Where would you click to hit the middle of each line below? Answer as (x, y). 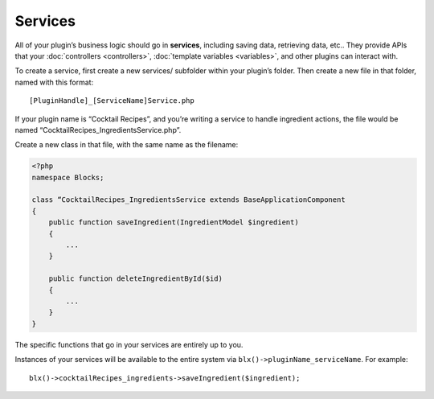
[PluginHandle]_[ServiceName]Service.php (112, 101)
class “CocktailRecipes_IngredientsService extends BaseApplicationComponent (188, 200)
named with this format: (54, 82)
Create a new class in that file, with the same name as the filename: (127, 145)
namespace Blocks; (68, 177)
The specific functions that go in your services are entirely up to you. (129, 344)
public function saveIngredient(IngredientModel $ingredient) (174, 222)
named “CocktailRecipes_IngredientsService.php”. (98, 130)
